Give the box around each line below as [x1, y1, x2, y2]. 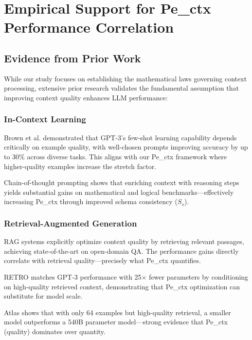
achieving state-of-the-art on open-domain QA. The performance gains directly [4, 246, 239, 256]
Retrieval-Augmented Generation [4, 217, 137, 229]
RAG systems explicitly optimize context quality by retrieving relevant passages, [4, 236, 244, 246]
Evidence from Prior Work [4, 50, 141, 65]
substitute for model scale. [4, 291, 83, 301]
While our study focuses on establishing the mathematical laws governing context [4, 73, 247, 83]
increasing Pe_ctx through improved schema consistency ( [4, 196, 178, 207]
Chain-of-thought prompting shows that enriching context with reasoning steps [4, 177, 239, 188]
